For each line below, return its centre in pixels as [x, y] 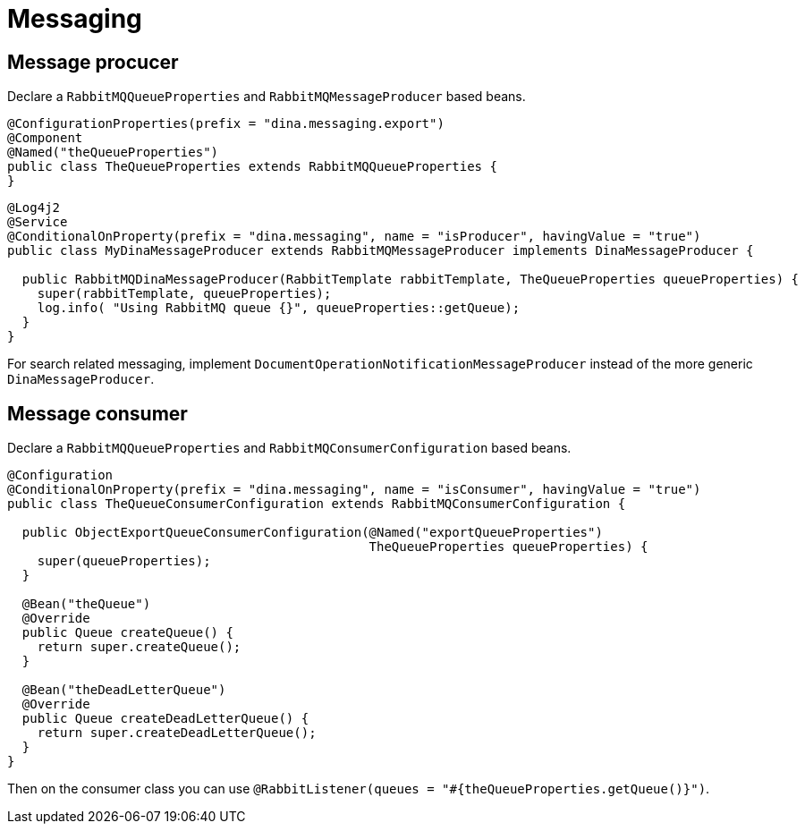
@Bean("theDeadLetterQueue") [124, 690]
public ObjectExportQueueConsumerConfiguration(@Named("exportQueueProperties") [312, 533]
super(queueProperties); [124, 561]
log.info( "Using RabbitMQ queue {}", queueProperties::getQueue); [279, 308]
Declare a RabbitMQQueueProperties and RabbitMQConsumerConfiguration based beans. [289, 448]
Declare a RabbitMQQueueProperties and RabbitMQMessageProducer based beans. [267, 97]
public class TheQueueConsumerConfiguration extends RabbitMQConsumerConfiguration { [317, 504]
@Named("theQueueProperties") [113, 153]
